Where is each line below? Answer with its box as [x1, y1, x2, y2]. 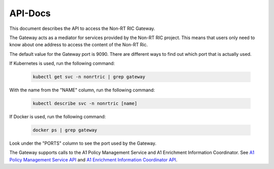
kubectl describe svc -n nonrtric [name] [32, 100, 138, 107]
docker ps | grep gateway [32, 127, 97, 133]
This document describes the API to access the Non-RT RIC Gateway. [9, 25, 155, 31]
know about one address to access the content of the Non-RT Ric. [9, 42, 148, 48]
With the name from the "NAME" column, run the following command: [9, 87, 155, 93]
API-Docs [9, 8, 51, 19]
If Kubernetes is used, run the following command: [9, 60, 115, 66]
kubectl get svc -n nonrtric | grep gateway [32, 74, 146, 80]
